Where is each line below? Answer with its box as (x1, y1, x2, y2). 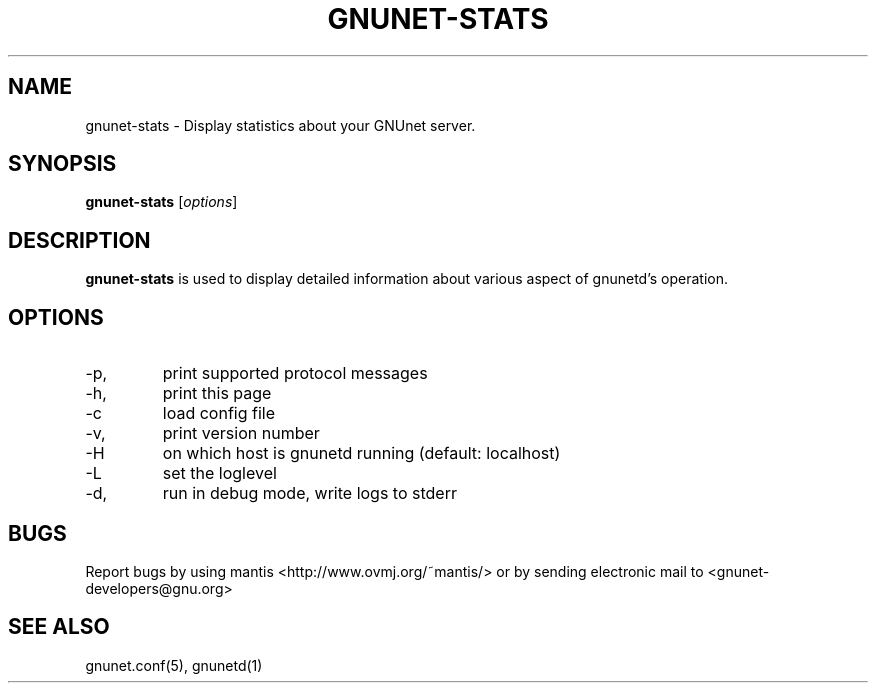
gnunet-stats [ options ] (85, 193, 238, 211)
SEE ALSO (8, 614, 110, 640)
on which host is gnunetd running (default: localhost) (162, 443, 561, 464)
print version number (162, 423, 320, 444)
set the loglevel (162, 463, 277, 484)
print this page (162, 383, 272, 404)
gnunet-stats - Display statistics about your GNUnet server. (85, 116, 476, 134)
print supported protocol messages (162, 363, 428, 384)
